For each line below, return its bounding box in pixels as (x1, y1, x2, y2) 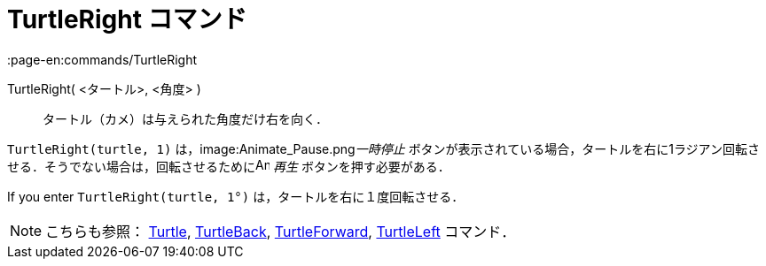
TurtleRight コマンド (7, 4, 247, 34)
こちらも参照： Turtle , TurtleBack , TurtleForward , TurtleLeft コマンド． (45, 222, 516, 240)
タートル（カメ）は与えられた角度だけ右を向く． (43, 110, 328, 126)
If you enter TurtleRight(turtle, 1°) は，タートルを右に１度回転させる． (7, 188, 465, 204)
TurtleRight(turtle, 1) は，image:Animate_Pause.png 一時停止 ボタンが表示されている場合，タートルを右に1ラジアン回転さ (7, 141, 761, 156)
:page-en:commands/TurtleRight (7, 51, 198, 67)
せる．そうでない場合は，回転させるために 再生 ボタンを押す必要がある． (7, 158, 450, 174)
